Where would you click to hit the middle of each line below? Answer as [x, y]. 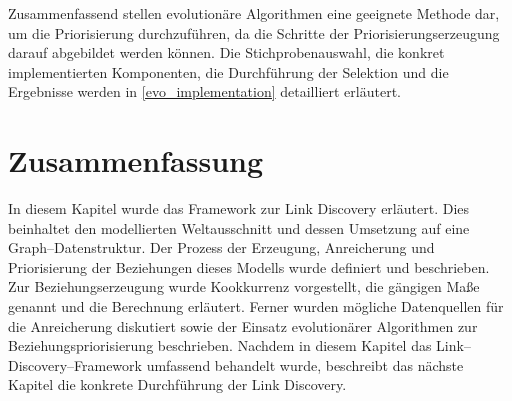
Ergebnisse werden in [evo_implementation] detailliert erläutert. [204, 91]
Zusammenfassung [136, 160]
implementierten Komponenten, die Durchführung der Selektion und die [228, 71]
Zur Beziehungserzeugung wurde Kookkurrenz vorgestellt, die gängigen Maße [244, 286]
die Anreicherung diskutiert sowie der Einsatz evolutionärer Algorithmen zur [243, 325]
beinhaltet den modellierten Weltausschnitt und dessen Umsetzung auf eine [239, 227]
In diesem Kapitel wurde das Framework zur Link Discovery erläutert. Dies [239, 208]
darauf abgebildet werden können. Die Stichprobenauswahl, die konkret [226, 52]
